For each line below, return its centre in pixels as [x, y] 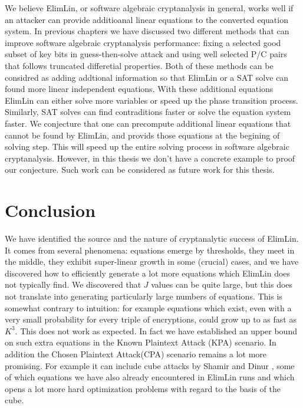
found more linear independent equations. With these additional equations [139, 89]
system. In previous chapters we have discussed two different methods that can [147, 31]
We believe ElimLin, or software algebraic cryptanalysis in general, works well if [149, 8]
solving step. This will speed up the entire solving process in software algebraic [147, 147]
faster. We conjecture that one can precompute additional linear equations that [148, 123]
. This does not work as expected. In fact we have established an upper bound [156, 330]
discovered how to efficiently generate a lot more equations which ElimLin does [148, 273]
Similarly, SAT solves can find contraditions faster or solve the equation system [148, 112]
